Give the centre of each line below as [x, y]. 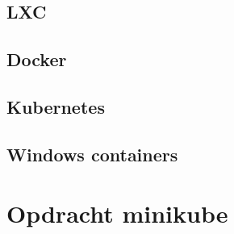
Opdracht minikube [117, 213]
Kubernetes [56, 106]
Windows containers [92, 154]
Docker [37, 59]
